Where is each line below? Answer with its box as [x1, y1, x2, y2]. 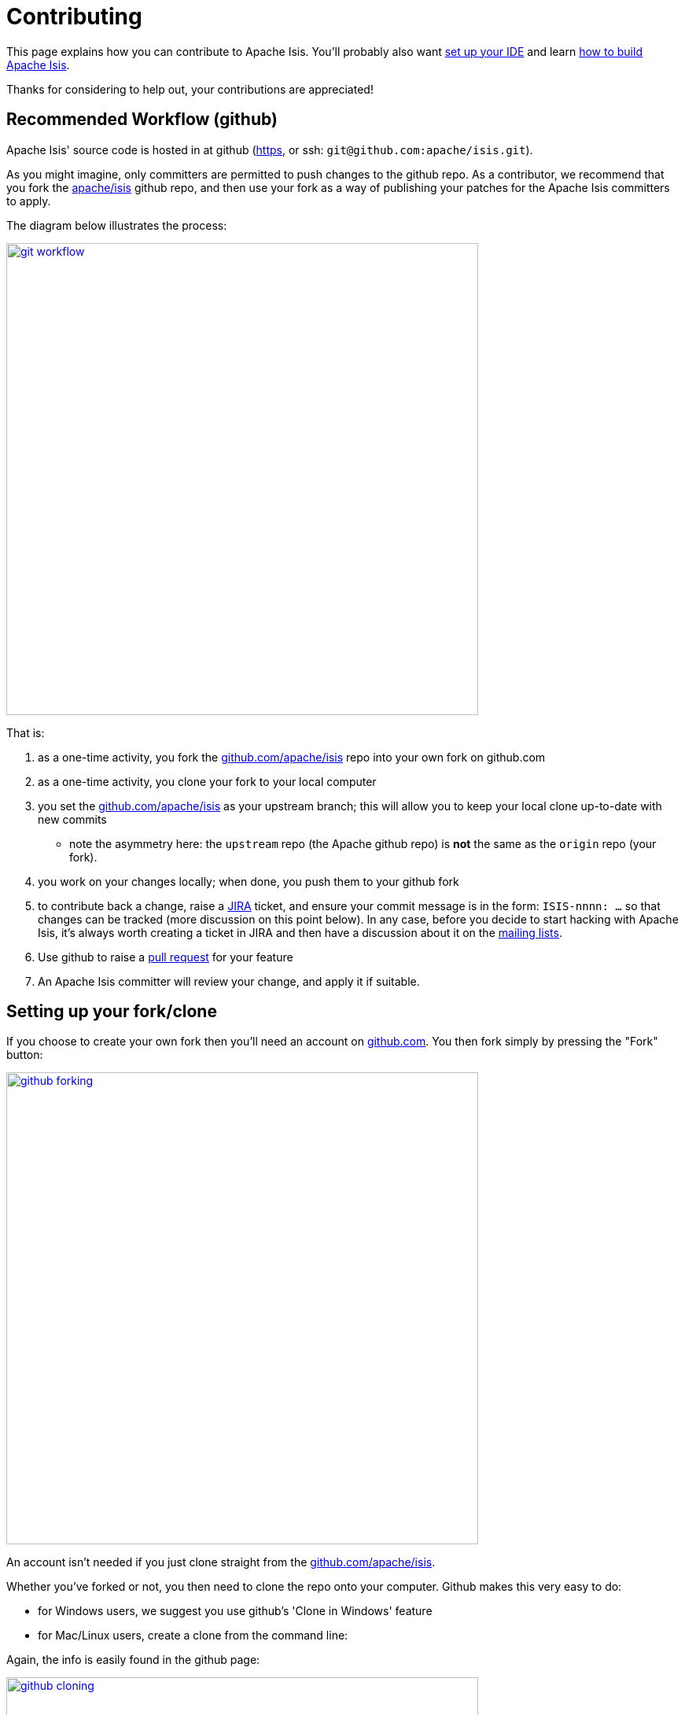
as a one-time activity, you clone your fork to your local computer [38, 774, 377, 788]
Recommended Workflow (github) [6, 109, 278, 130]
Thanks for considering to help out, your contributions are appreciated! [6, 82, 374, 96]
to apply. [6, 194, 51, 208]
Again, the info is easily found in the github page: [6, 1653, 260, 1667]
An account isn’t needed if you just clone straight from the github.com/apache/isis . [6, 1555, 436, 1569]
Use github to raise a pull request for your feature [38, 950, 293, 964]
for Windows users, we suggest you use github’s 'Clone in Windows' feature [38, 1604, 433, 1618]
